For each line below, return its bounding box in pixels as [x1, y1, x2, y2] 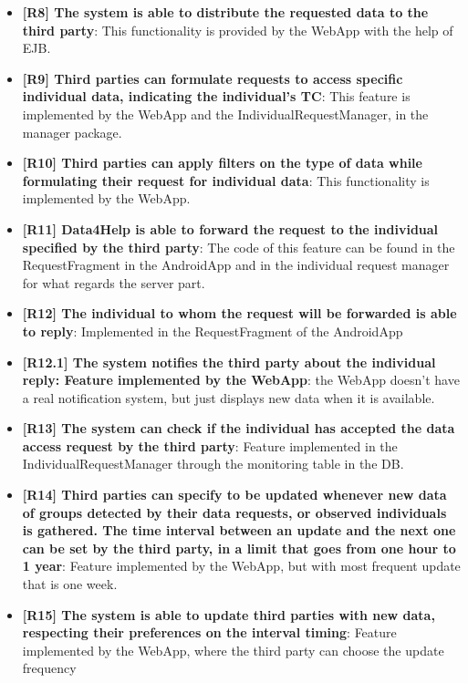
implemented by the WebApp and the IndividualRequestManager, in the [22, 104, 429, 123]
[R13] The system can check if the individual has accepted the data [22, 419, 455, 438]
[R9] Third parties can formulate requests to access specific [22, 68, 403, 88]
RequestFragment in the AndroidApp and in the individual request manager [22, 255, 450, 274]
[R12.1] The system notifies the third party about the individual [22, 352, 436, 371]
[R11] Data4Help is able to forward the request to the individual [22, 219, 439, 238]
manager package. [22, 122, 122, 141]
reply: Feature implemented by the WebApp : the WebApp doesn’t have [22, 370, 460, 389]
